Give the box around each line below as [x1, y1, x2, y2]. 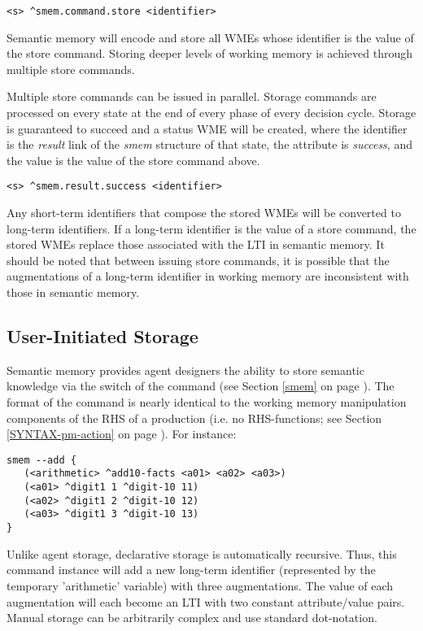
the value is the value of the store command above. [7, 151, 260, 168]
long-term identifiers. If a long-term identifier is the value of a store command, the [7, 220, 416, 237]
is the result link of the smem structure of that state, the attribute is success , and [7, 136, 412, 153]
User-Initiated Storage [7, 324, 198, 349]
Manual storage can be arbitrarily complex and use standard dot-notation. [7, 609, 377, 626]
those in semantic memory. [7, 284, 140, 301]
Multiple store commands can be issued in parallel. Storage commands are [7, 88, 377, 105]
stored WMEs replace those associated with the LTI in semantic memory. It [7, 236, 385, 253]
